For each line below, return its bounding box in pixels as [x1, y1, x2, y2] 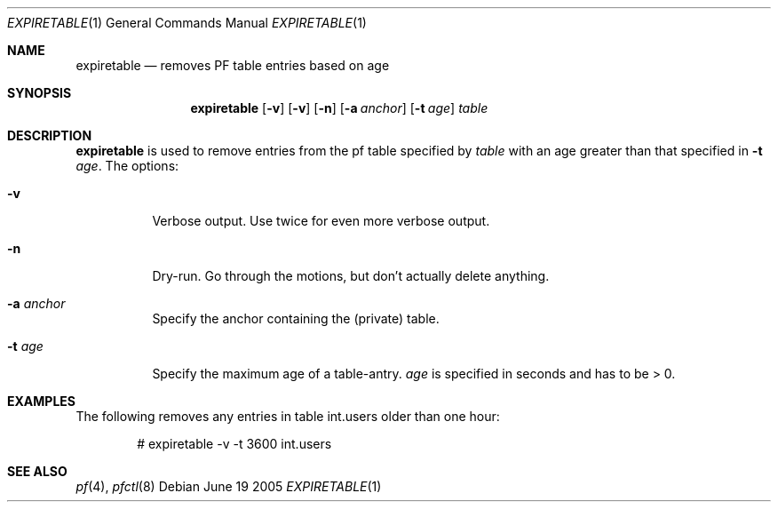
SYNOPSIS [7, 85, 72, 100]
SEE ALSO [7, 464, 67, 479]
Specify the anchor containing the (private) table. [152, 311, 440, 326]
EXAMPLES [7, 394, 75, 409]
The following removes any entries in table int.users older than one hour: [75, 409, 500, 424]
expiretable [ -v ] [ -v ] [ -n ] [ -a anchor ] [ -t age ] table [190, 100, 488, 115]
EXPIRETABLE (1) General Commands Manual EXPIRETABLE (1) [7, 15, 367, 30]
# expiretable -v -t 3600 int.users [137, 436, 332, 451]
